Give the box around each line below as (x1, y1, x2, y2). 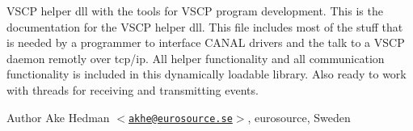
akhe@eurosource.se (128, 112, 233, 125)
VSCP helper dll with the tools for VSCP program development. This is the (6, 2, 383, 19)
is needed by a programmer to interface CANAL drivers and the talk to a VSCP (6, 34, 405, 51)
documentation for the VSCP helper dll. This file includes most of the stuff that (6, 18, 403, 35)
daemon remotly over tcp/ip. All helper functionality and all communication (6, 49, 385, 66)
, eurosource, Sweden (247, 108, 351, 125)
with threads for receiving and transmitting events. (6, 81, 259, 98)
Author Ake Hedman (6, 108, 110, 125)
